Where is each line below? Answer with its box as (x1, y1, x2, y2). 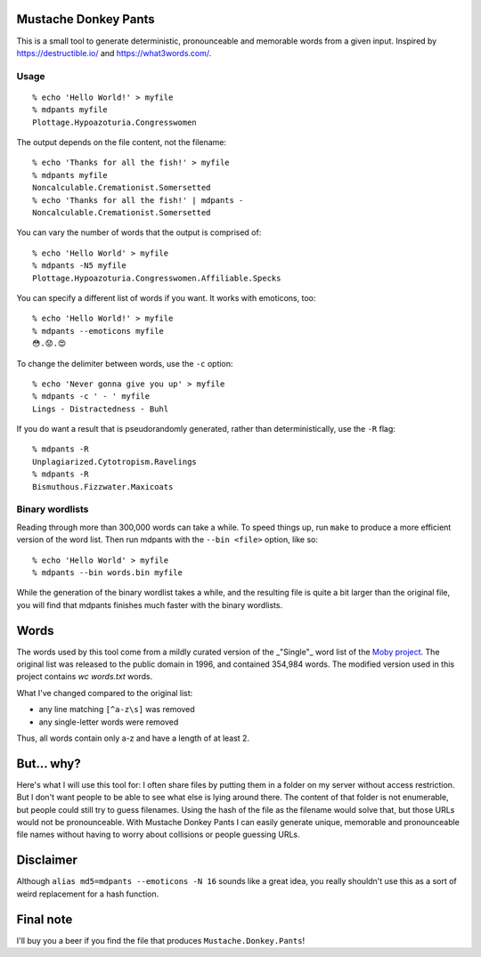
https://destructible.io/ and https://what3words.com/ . (16, 47, 212, 58)
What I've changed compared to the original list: (16, 687, 193, 698)
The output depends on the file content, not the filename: (16, 137, 227, 148)
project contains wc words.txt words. (16, 671, 153, 682)
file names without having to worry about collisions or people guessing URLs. (16, 829, 300, 840)
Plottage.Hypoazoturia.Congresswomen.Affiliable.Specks (32, 272, 281, 283)
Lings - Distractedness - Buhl (32, 403, 169, 414)
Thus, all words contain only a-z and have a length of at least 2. (16, 733, 249, 743)
